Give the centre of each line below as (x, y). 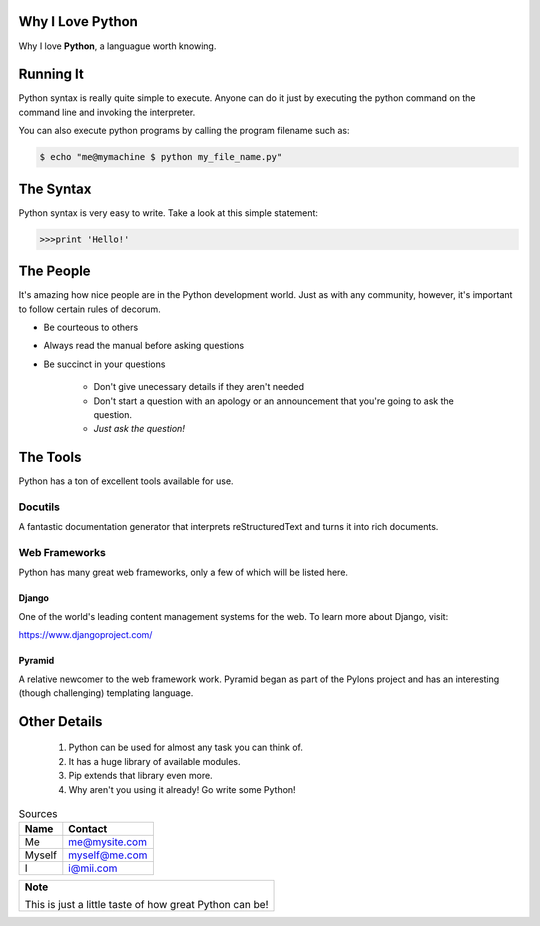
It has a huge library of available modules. (154, 761)
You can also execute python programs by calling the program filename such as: (184, 131)
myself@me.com (108, 855)
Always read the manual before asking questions (144, 346)
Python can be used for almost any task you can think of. (186, 747)
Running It (51, 74)
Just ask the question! (139, 429)
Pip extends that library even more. (141, 776)
